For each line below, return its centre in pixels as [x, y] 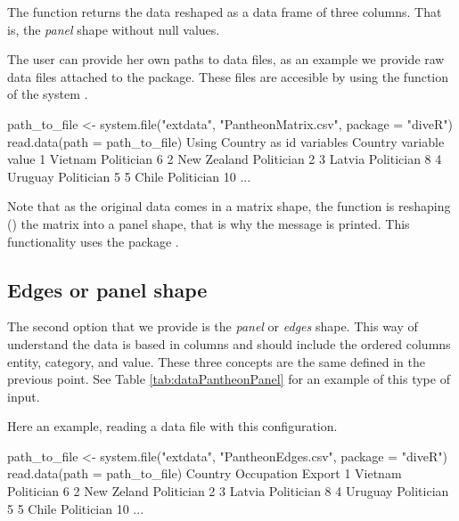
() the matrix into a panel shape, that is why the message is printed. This [209, 223]
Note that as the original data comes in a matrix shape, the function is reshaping [229, 206]
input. [24, 396]
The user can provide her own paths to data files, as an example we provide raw [226, 59]
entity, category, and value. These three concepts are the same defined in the [216, 361]
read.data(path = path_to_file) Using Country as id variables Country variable [226, 141]
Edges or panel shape [107, 289]
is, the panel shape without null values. [114, 29]
